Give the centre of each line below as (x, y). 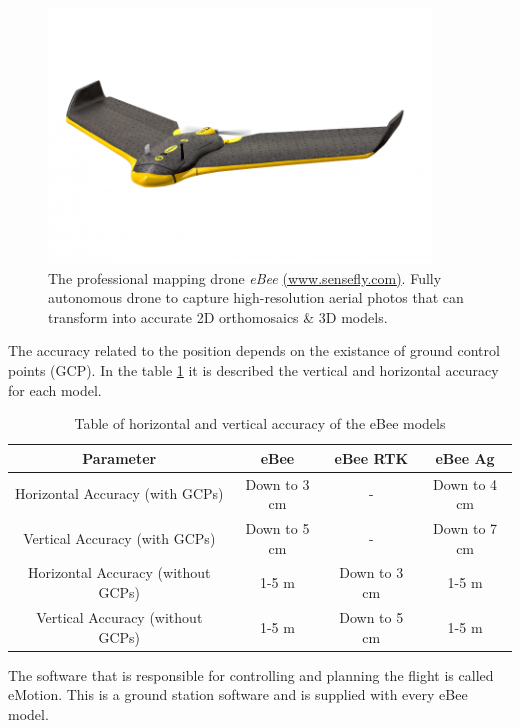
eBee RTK (371, 457)
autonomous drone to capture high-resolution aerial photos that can (256, 297)
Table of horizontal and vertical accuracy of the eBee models (260, 423)
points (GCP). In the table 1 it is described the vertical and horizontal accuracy (253, 369)
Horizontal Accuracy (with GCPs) (119, 493)
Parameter (119, 457)
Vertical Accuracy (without (119, 616)
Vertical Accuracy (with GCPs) (119, 537)
